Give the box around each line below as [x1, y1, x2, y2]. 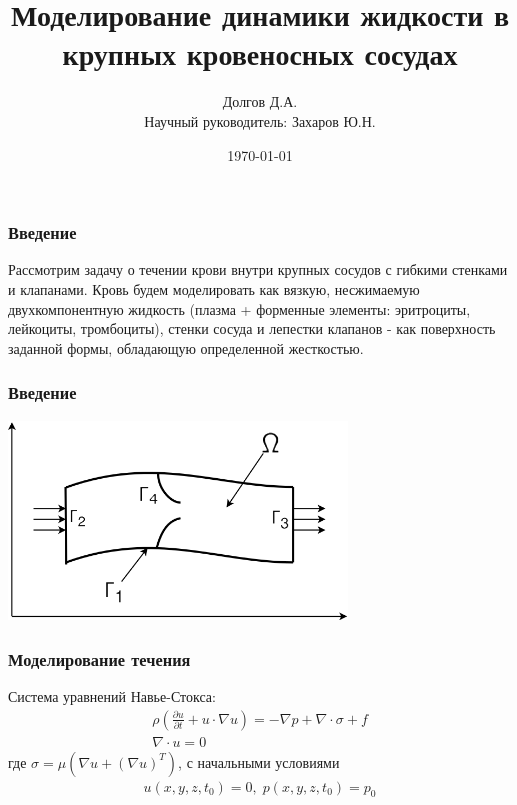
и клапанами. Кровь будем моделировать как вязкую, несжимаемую [8, 278, 420, 299]
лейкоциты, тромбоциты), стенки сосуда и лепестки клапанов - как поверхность [8, 318, 496, 339]
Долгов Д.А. [222, 91, 298, 112]
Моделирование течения [8, 646, 191, 671]
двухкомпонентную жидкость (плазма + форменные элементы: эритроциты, [8, 298, 471, 319]
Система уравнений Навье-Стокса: [8, 685, 216, 706]
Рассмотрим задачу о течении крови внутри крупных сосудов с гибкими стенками [8, 259, 508, 280]
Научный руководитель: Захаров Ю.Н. [144, 110, 376, 131]
